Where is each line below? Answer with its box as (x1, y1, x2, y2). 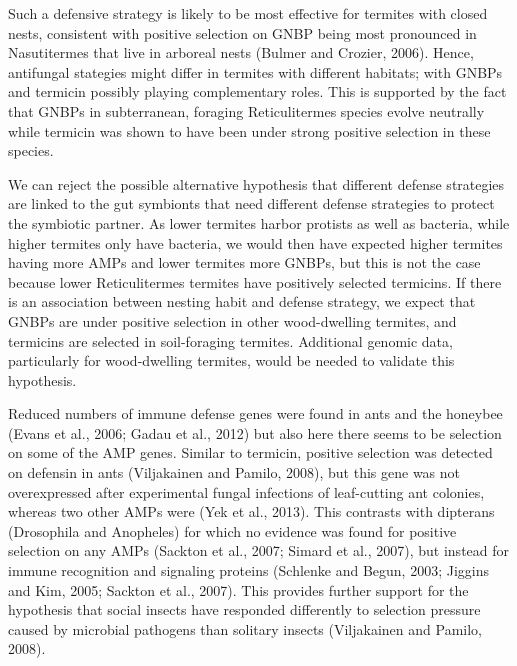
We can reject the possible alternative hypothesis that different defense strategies (8, 173, 505, 194)
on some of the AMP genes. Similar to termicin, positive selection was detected (8, 442, 493, 463)
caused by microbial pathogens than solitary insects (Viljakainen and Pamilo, (8, 618, 482, 639)
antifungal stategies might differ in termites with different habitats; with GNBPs (8, 61, 503, 82)
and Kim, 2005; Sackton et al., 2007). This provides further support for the (8, 579, 469, 600)
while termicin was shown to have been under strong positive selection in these (8, 120, 491, 141)
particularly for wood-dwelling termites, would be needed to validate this (8, 350, 455, 371)
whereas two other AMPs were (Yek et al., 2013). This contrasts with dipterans (8, 501, 495, 522)
